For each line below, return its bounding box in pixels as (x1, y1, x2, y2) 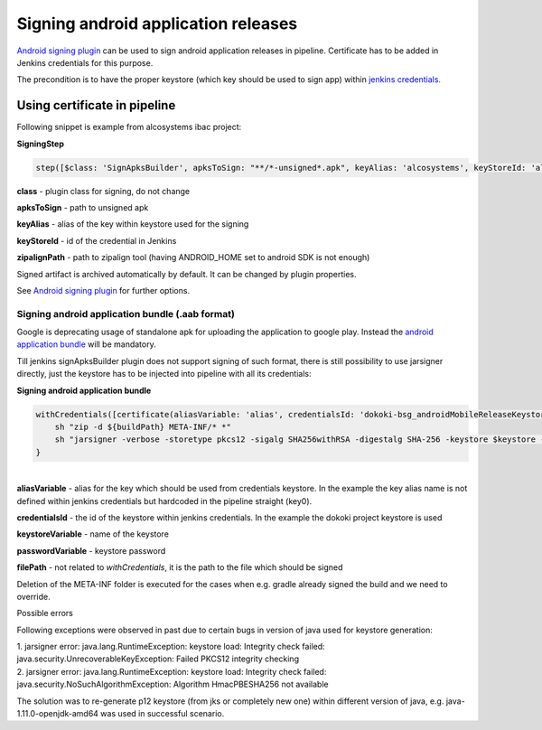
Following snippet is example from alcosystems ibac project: (16, 122, 242, 133)
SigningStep (16, 138, 65, 149)
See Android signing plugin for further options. (16, 285, 190, 295)
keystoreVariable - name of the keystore (16, 529, 169, 539)
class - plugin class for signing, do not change (16, 185, 191, 196)
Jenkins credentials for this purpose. (16, 57, 154, 68)
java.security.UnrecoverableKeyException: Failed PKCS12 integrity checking (16, 653, 300, 664)
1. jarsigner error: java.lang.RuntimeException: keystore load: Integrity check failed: (16, 641, 325, 652)
